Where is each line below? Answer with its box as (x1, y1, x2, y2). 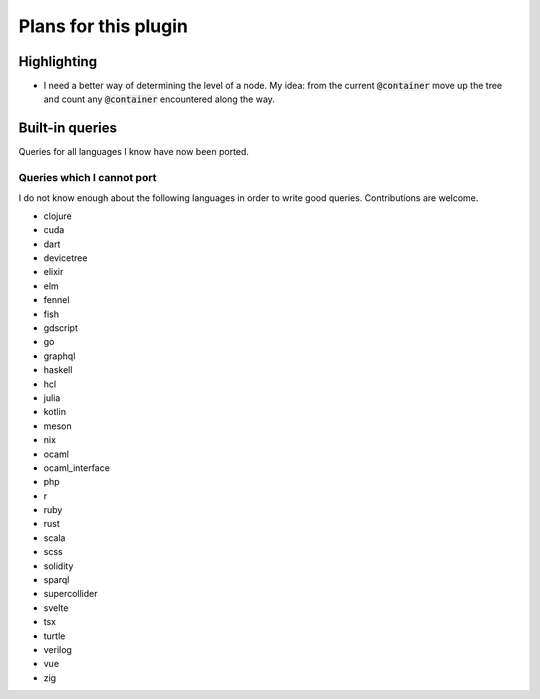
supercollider (43, 588, 99, 600)
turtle (43, 630, 66, 642)
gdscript (43, 322, 79, 334)
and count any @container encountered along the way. (43, 93, 275, 105)
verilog (43, 644, 72, 655)
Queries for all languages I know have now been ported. (18, 146, 250, 158)
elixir (43, 266, 64, 278)
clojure (43, 210, 72, 222)
